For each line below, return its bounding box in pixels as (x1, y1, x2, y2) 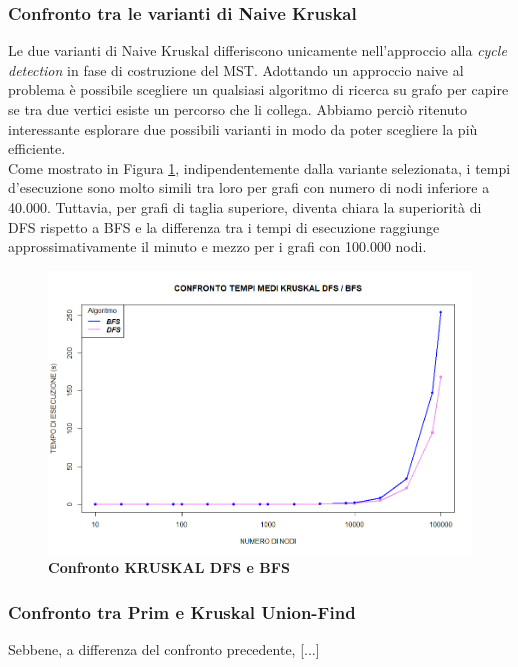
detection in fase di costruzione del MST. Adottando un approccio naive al (8, 59, 464, 80)
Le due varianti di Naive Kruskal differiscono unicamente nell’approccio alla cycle (8, 40, 507, 61)
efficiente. (8, 138, 66, 159)
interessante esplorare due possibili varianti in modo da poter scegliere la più (8, 118, 478, 139)
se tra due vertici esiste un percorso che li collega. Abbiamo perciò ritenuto (8, 99, 468, 119)
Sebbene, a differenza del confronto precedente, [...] (8, 639, 320, 660)
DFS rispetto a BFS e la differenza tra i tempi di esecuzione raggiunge (8, 216, 440, 237)
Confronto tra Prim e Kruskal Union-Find (8, 599, 356, 624)
